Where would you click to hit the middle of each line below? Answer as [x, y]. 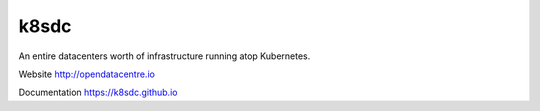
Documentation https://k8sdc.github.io [98, 92]
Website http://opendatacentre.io [86, 74]
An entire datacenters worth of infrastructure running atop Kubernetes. [164, 56]
